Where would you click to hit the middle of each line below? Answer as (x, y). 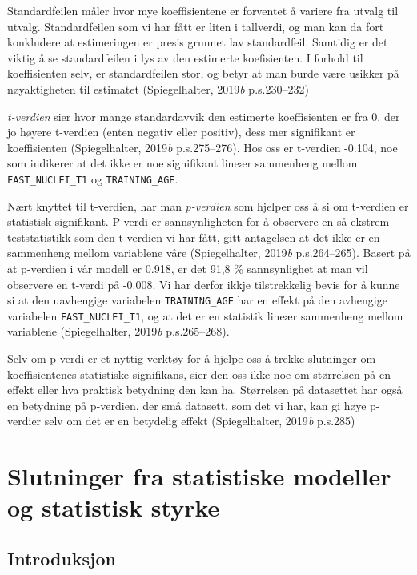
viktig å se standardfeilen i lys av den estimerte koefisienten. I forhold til (185, 57)
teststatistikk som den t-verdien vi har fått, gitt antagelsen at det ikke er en (194, 237)
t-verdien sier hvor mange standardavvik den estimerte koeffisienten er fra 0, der (204, 116)
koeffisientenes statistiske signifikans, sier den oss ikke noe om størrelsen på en (199, 374)
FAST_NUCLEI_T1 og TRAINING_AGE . (93, 178)
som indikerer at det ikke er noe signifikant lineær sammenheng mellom (182, 163)
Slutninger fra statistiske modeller (199, 476)
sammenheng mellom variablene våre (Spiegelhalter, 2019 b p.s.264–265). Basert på (209, 253)
